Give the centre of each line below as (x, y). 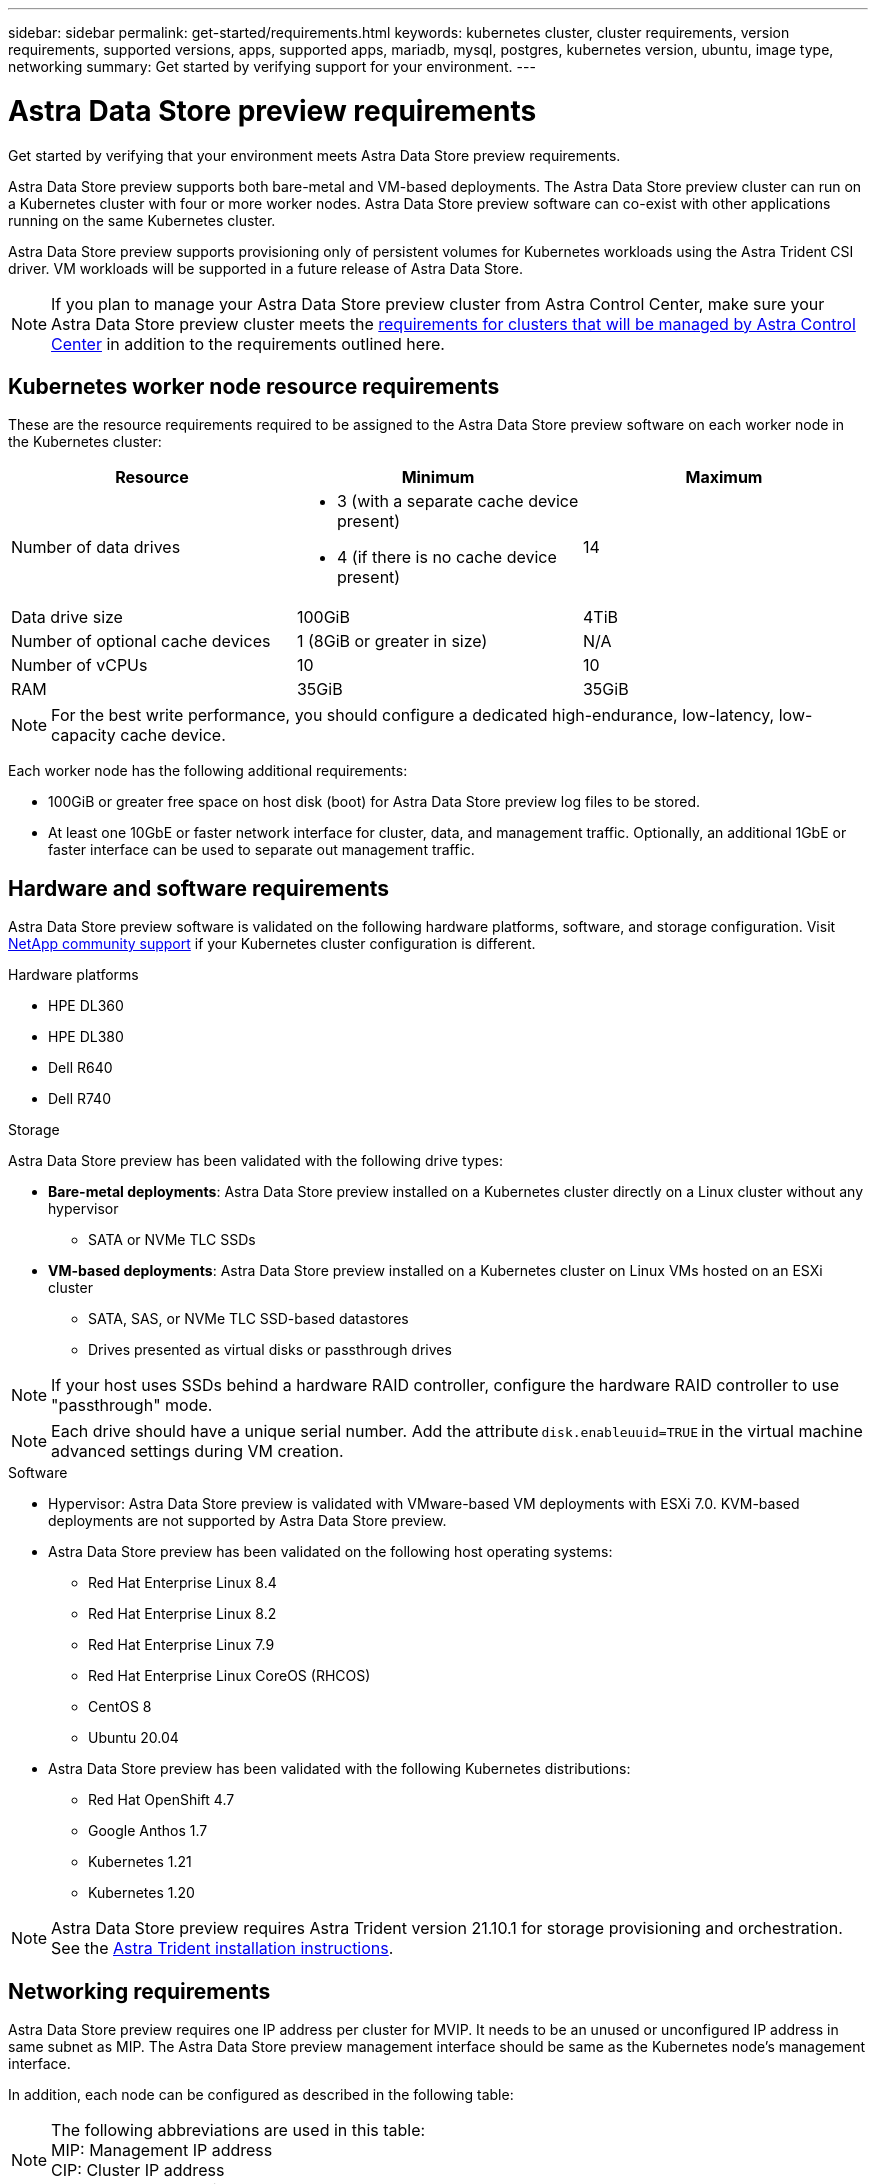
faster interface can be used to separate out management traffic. (261, 850)
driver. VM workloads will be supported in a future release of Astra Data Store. (266, 268)
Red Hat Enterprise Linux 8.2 (182, 1614)
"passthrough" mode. (132, 1405)
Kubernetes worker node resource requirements (254, 386)
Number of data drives (96, 547)
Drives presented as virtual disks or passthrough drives (270, 1350)
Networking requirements (139, 1991)
